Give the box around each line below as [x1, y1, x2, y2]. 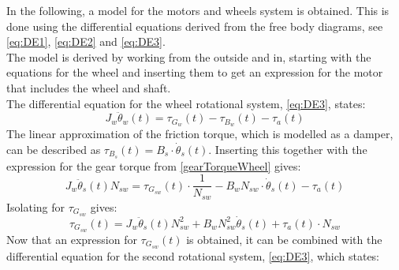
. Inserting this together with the [208, 141, 367, 157]
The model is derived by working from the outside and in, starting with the [6, 48, 371, 65]
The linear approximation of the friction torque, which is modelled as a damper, [6, 126, 393, 142]
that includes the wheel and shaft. [6, 79, 171, 96]
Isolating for [6, 198, 65, 215]
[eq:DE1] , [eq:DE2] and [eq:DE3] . [6, 33, 166, 50]
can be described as [6, 141, 101, 157]
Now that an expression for [6, 231, 137, 247]
